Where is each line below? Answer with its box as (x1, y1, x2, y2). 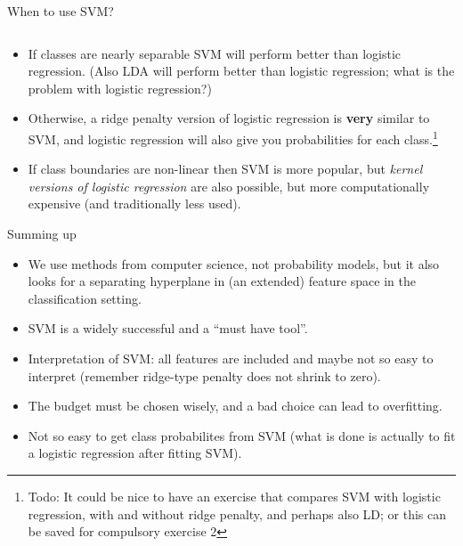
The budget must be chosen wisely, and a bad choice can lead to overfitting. (28, 396, 443, 415)
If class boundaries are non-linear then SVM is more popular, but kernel (28, 159, 423, 178)
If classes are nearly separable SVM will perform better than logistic (28, 44, 402, 62)
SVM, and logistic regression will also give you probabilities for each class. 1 (28, 126, 438, 148)
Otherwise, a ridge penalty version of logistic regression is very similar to (28, 109, 430, 127)
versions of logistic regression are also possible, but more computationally (28, 176, 430, 195)
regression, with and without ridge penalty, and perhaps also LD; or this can (28, 504, 447, 523)
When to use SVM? (7, 2, 114, 20)
